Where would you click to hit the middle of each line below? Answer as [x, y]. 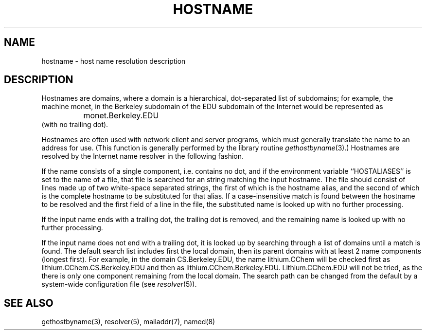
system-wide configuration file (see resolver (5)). [119, 284]
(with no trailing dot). [75, 125]
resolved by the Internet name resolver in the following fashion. [143, 156]
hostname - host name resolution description [114, 61]
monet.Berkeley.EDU [121, 116]
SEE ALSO [29, 303]
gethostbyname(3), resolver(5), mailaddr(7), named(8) [128, 322]
